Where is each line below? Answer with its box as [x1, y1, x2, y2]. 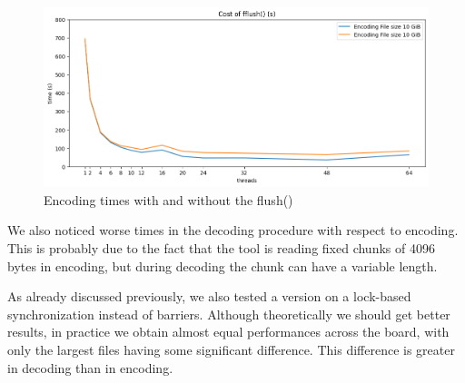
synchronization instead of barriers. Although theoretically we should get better [7, 304, 450, 323]
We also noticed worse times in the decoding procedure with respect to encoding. [7, 221, 459, 240]
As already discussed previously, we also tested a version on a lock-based [7, 287, 411, 306]
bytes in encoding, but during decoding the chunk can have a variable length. [7, 256, 438, 275]
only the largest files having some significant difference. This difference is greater [7, 340, 455, 359]
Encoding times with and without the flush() [44, 190, 293, 209]
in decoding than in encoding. [7, 358, 173, 377]
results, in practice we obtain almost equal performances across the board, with [7, 322, 450, 341]
